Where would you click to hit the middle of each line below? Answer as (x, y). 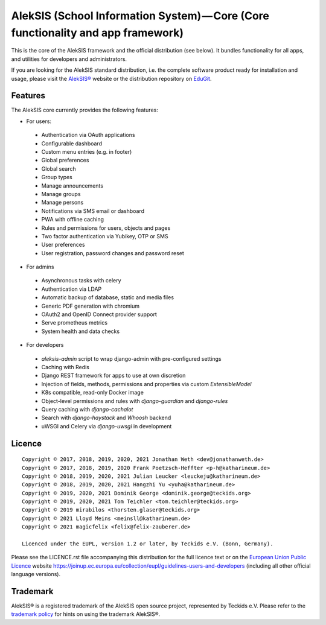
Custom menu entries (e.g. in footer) (87, 151)
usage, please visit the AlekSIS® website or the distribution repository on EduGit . (111, 78)
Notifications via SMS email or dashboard (93, 211)
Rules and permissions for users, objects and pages (106, 228)
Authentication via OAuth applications (88, 135)
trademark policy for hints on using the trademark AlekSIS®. (86, 614)
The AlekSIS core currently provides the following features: (85, 110)
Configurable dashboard (72, 143)
